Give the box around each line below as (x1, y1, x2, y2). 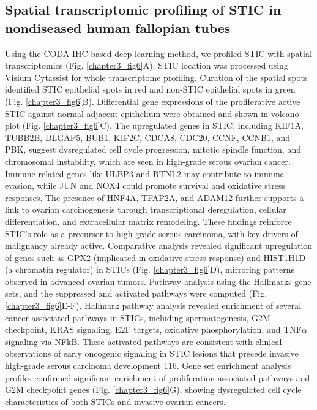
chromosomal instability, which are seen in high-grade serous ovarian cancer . (5, 154, 291, 167)
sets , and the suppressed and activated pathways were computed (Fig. (5, 287, 267, 300)
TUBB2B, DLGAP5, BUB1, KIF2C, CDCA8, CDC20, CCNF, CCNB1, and (5, 131, 291, 143)
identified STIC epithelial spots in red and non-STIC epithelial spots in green (5, 83, 296, 96)
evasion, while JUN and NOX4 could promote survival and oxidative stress (5, 179, 286, 192)
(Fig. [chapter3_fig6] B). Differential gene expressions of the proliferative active (5, 94, 300, 107)
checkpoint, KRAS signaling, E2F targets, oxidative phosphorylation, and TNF (5, 323, 302, 336)
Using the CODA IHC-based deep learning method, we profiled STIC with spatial (5, 47, 312, 59)
